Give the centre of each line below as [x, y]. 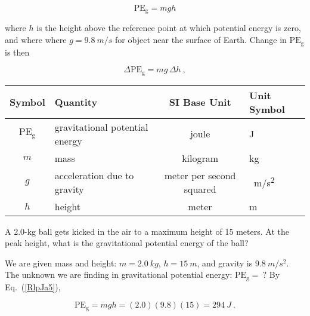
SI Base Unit [200, 102]
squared [200, 189]
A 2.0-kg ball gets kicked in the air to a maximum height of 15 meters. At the [147, 231]
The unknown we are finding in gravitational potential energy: [119, 274]
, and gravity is [225, 263]
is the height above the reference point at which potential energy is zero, [169, 28]
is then [17, 52]
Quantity [76, 102]
